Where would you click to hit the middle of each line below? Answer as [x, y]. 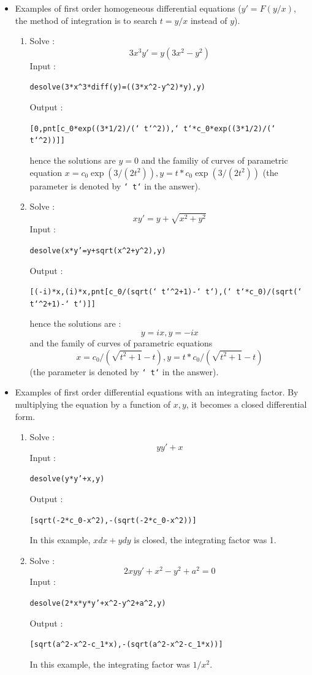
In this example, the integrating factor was [110, 664]
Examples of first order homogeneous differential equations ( [128, 8]
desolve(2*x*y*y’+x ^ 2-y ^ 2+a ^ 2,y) [98, 604]
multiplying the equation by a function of [93, 404]
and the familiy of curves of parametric [215, 160]
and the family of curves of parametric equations [121, 343]
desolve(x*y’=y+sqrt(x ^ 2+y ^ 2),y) [98, 250]
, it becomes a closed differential [246, 404]
